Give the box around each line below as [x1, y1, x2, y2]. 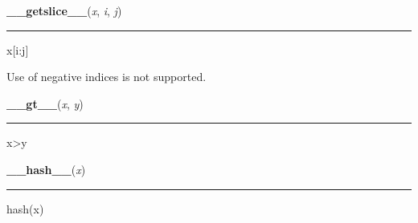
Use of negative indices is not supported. [6, 68, 207, 85]
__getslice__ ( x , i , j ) [6, 2, 122, 18]
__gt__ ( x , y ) [6, 95, 84, 111]
